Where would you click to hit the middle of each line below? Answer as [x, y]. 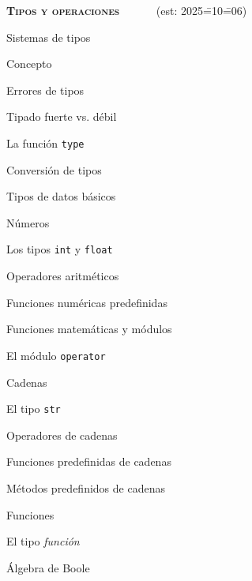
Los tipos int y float [60, 249]
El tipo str [34, 409]
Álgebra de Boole [48, 567]
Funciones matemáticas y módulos [89, 329]
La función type [45, 142]
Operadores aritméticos [63, 276]
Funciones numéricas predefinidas [87, 302]
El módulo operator [56, 355]
